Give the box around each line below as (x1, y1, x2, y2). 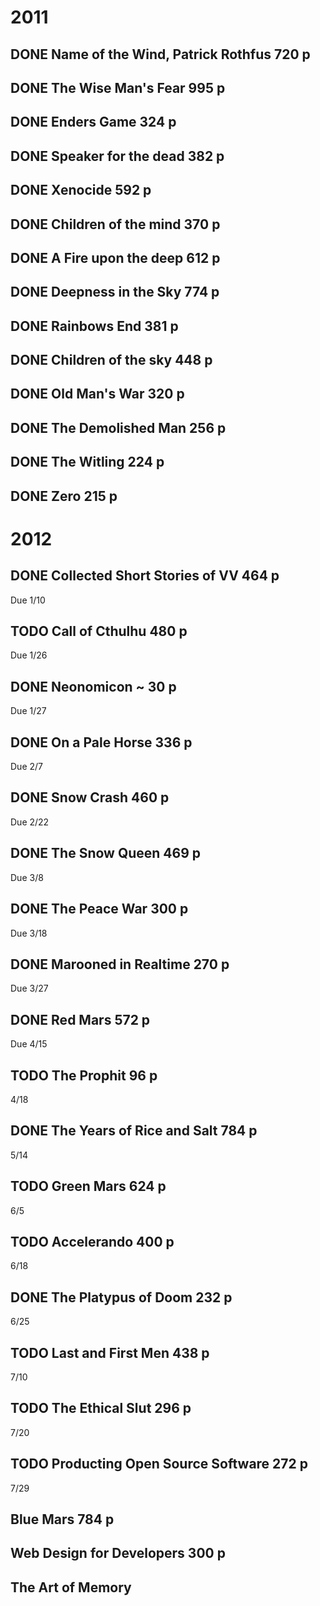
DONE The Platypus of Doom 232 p (10, 1289, 233, 1306)
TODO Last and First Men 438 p (10, 1344, 210, 1361)
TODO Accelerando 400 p (10, 1233, 175, 1250)
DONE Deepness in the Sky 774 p (10, 284, 220, 301)
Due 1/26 (10, 649, 48, 661)
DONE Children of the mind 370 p (10, 216, 221, 233)
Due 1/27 (10, 705, 47, 717)
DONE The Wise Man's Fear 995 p (10, 79, 226, 96)
